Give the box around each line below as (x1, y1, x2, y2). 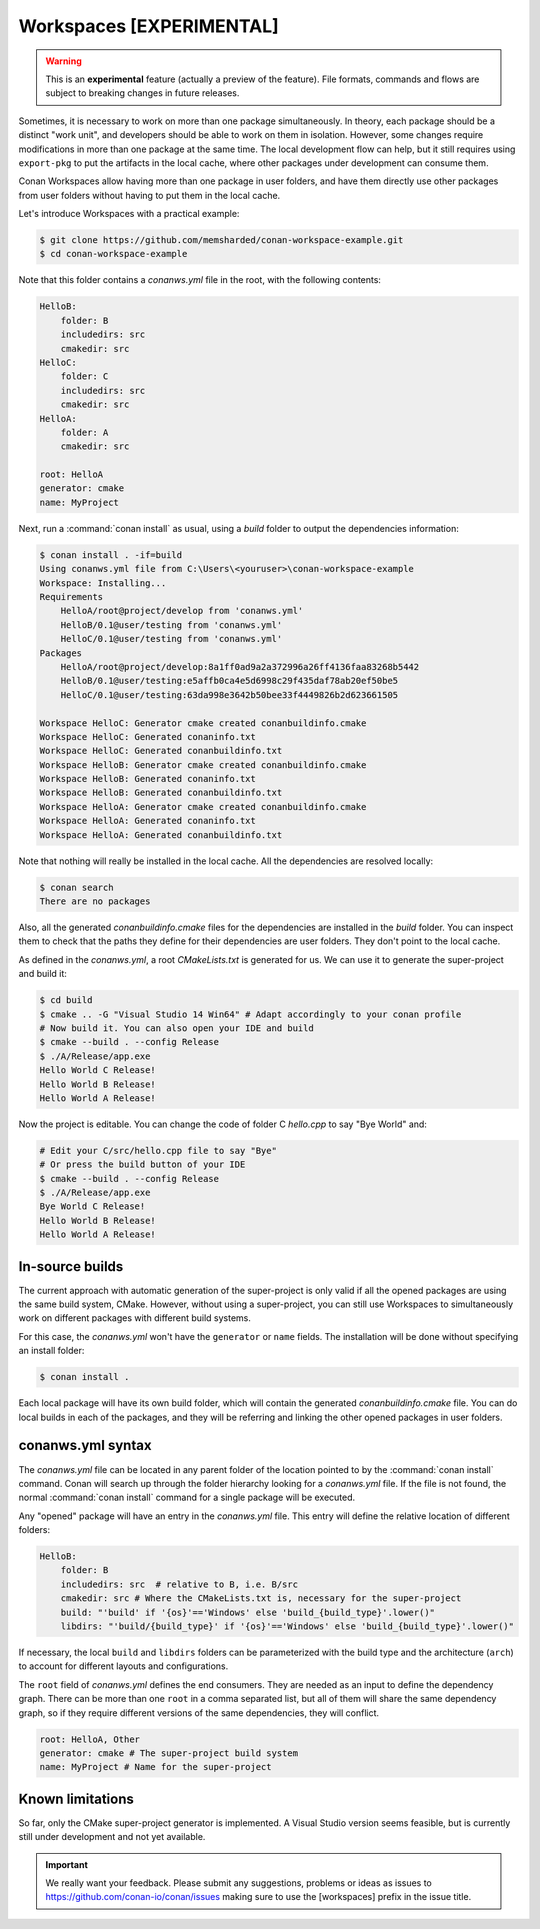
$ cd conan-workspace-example (39, 248, 188, 260)
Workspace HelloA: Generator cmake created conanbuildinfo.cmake (39, 801, 367, 812)
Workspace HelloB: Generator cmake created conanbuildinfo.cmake (39, 759, 367, 770)
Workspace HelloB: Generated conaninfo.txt (39, 773, 257, 785)
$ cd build (39, 995, 93, 1006)
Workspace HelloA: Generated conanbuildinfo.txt (39, 829, 283, 840)
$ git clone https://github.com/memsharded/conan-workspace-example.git (39, 235, 404, 246)
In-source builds (18, 1258, 124, 1275)
